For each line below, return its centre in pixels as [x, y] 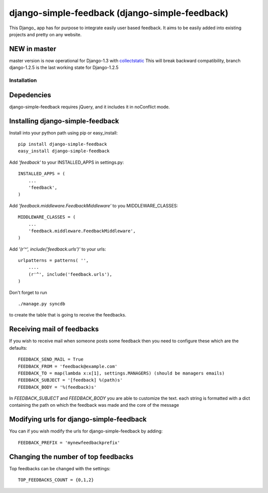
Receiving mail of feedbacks [54, 329]
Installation [23, 80]
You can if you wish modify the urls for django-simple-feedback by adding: [86, 431]
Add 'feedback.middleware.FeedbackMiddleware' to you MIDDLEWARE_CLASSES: [94, 205]
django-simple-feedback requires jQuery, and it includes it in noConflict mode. [90, 107]
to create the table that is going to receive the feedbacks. [68, 315]
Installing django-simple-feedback [64, 121]
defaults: [18, 348]
